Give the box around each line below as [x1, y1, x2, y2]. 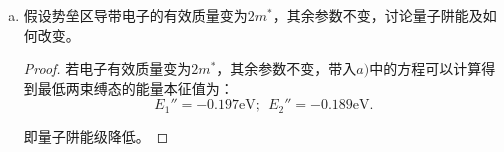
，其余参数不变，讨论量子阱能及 [272, 5, 483, 25]
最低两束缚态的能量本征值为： [37, 77, 234, 98]
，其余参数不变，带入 [216, 58, 357, 79]
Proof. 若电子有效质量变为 [23, 58, 192, 79]
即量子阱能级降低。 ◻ [23, 125, 169, 146]
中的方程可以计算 [369, 58, 482, 79]
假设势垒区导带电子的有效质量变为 [23, 5, 248, 25]
